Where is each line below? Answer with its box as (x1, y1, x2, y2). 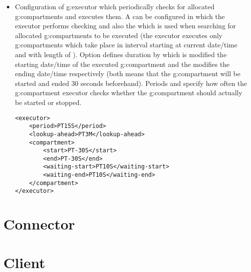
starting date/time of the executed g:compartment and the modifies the (15, 59, 229, 69)
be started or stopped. (15, 97, 82, 107)
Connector (3, 214, 75, 234)
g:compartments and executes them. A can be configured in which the (15, 11, 225, 21)
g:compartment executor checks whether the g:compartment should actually (15, 87, 243, 98)
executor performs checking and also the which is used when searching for (15, 21, 236, 31)
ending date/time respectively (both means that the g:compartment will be (15, 68, 241, 79)
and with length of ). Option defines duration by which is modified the (15, 49, 227, 59)
